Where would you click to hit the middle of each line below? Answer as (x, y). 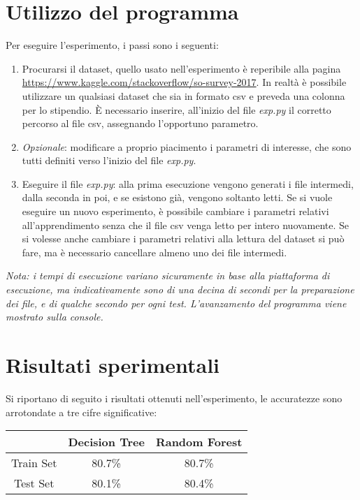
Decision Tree (106, 442)
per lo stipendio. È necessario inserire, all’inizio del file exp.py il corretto (177, 109)
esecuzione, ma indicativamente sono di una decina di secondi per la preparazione (180, 289)
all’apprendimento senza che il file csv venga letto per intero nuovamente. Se (186, 225)
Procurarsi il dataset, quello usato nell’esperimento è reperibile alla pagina (181, 68)
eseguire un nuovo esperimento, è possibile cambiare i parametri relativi (175, 211)
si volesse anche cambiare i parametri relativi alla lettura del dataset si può (183, 238)
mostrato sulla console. (55, 317)
